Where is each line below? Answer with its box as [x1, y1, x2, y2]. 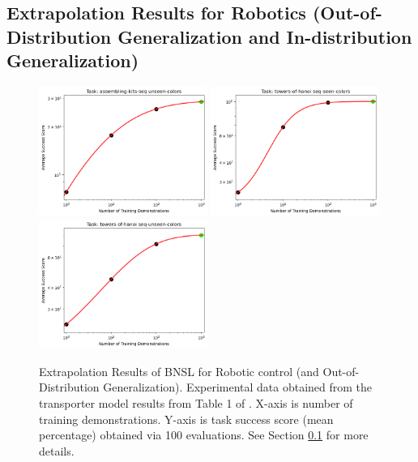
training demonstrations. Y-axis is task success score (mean [39, 410, 334, 427]
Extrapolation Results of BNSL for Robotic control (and [39, 362, 319, 379]
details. [39, 442, 75, 459]
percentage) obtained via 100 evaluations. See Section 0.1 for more [39, 426, 369, 443]
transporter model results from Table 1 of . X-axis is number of [39, 394, 353, 411]
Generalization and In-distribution [117, 24, 412, 49]
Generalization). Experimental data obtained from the [103, 379, 373, 396]
